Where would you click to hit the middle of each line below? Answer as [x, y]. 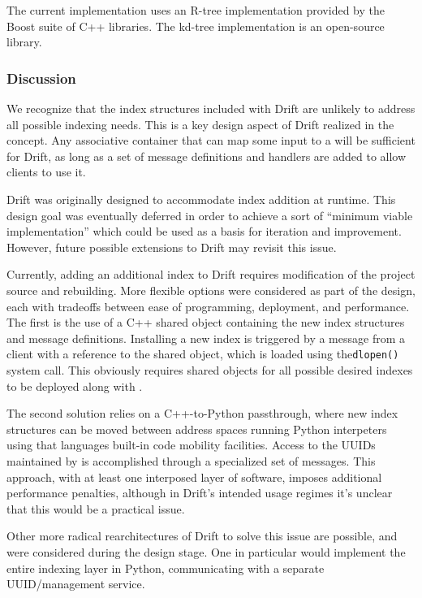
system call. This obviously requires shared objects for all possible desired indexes [210, 369]
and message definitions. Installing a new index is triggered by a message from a [206, 338]
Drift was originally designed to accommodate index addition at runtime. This [201, 199]
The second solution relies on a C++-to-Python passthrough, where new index [202, 413]
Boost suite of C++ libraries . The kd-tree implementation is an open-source [196, 26]
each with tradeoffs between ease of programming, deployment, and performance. [208, 306]
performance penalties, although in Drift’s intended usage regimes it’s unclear [200, 493]
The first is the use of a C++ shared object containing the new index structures [206, 322]
